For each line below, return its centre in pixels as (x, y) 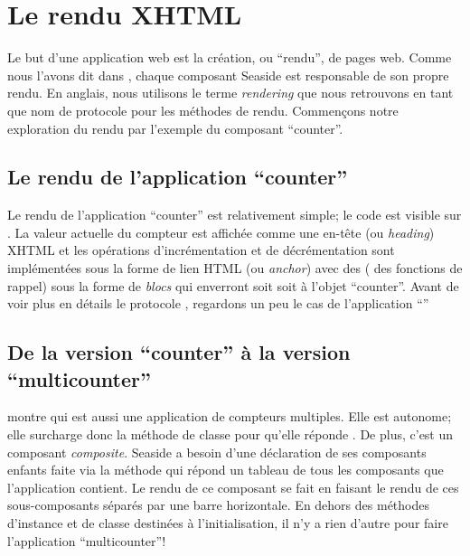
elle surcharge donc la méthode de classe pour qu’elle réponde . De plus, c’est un (230, 434)
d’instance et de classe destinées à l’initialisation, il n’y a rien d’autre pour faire (228, 523)
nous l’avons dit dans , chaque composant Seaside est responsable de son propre (228, 75)
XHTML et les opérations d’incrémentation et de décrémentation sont (201, 250)
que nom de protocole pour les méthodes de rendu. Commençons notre (203, 110)
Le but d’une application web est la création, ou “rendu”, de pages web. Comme (230, 57)
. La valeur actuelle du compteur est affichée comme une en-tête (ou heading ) (221, 232)
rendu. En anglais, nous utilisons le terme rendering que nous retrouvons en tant (230, 93)
